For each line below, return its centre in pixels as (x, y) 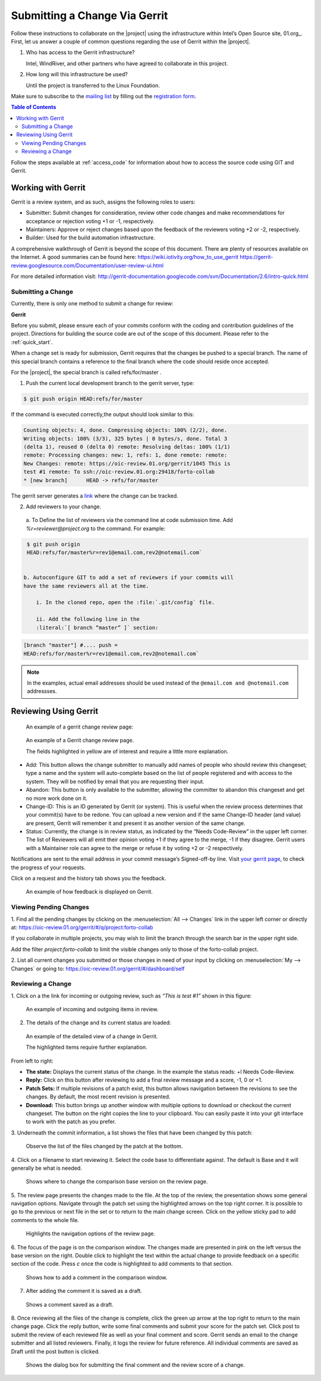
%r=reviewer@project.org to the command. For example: (96, 528)
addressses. (42, 691)
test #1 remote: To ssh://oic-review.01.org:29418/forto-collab (119, 472)
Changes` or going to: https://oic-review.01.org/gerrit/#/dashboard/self (98, 968)
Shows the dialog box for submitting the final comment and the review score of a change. (135, 1365)
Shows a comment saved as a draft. (70, 1304)
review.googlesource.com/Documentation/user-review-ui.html (87, 265)
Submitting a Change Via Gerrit (89, 15)
